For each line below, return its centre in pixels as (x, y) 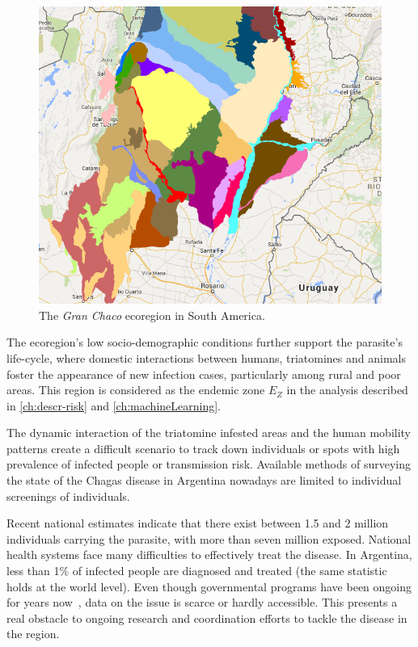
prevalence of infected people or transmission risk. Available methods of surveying (209, 464)
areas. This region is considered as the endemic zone (136, 390)
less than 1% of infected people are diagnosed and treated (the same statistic (197, 571)
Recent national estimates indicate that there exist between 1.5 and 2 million (198, 523)
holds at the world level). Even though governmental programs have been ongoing (209, 586)
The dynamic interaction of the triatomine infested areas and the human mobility (209, 433)
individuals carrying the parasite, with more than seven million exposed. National (209, 538)
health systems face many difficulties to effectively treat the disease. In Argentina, (209, 555)
